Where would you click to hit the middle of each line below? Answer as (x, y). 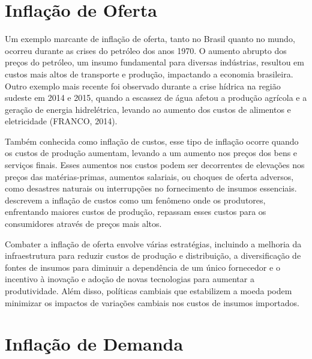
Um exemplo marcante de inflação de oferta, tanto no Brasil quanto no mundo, (150, 39)
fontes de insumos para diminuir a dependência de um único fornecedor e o (142, 267)
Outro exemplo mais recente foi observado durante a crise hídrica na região (143, 86)
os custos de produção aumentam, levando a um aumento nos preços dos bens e (151, 153)
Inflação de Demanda (94, 344)
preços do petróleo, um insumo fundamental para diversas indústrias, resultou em (154, 62)
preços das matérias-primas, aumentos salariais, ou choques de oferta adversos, (149, 176)
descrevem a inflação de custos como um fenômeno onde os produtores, (135, 200)
